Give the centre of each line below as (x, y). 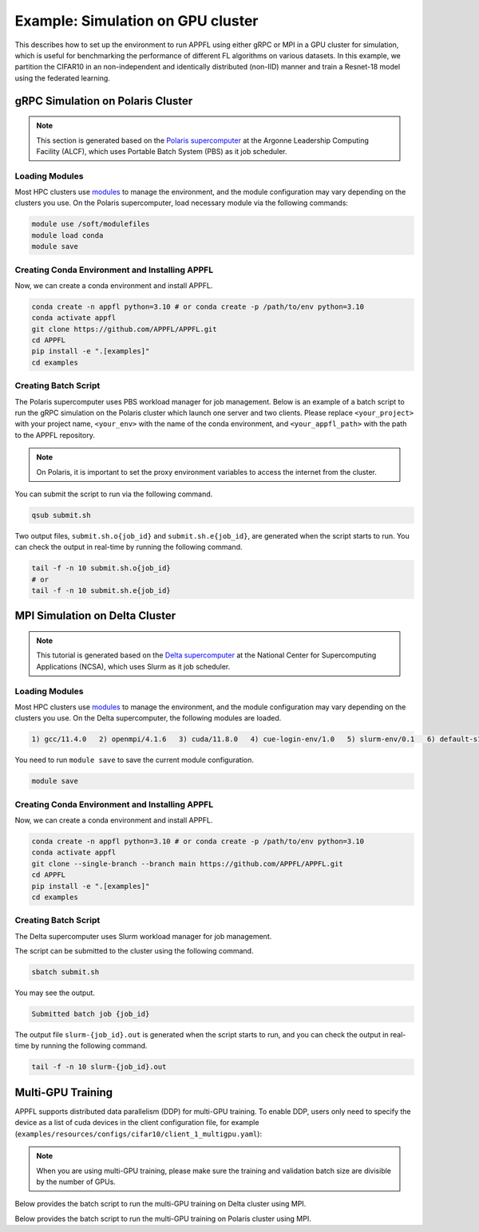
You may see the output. (55, 993)
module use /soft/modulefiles (91, 224)
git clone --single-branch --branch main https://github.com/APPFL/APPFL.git (187, 863)
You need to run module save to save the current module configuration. (135, 760)
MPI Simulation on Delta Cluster (95, 616)
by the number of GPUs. (76, 1182)
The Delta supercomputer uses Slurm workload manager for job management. (143, 936)
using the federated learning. (63, 78)
